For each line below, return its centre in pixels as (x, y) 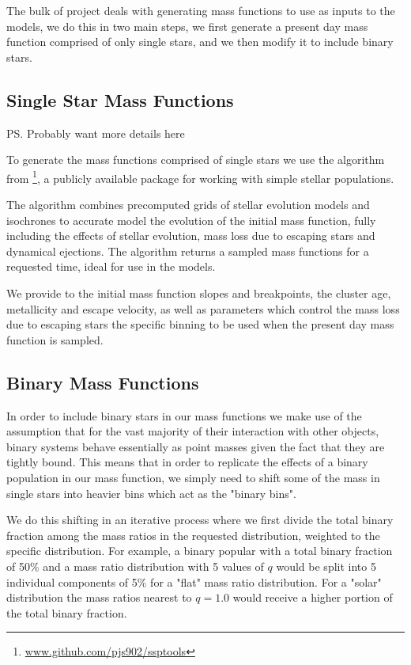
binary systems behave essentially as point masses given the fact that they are (196, 446)
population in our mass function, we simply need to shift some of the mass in (193, 477)
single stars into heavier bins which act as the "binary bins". (151, 493)
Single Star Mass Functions (120, 99)
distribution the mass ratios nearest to (99, 597)
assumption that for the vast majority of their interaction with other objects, (193, 431)
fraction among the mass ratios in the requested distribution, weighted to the (193, 535)
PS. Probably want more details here (96, 133)
